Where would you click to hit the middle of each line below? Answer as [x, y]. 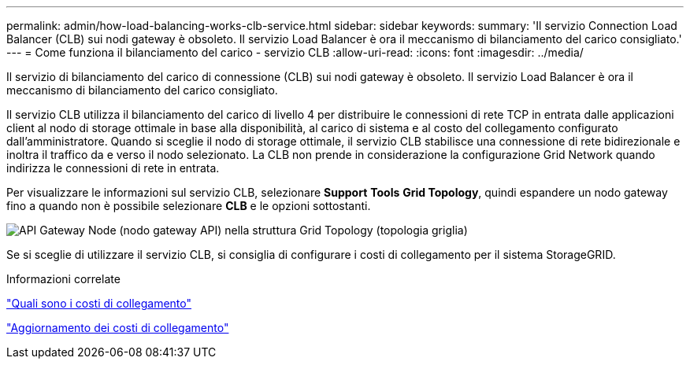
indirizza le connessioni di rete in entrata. [113, 168]
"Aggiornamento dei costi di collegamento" [118, 328]
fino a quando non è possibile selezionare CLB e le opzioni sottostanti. [189, 206]
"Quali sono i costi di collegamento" [99, 303]
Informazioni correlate [63, 279]
